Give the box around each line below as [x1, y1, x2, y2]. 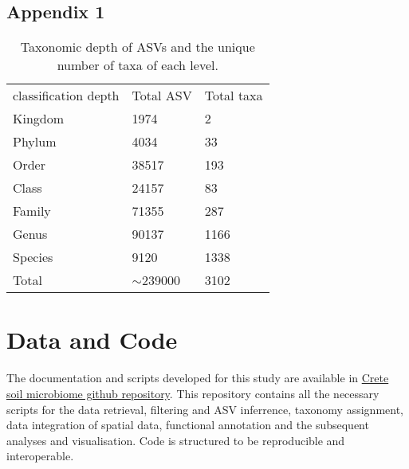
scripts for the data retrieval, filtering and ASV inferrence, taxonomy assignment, [6, 401, 403, 417]
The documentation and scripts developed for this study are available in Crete [6, 369, 389, 386]
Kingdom [13, 109, 65, 128]
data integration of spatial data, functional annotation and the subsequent [6, 416, 369, 433]
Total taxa [204, 86, 263, 105]
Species [13, 248, 53, 267]
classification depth [13, 86, 120, 105]
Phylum [13, 132, 57, 151]
